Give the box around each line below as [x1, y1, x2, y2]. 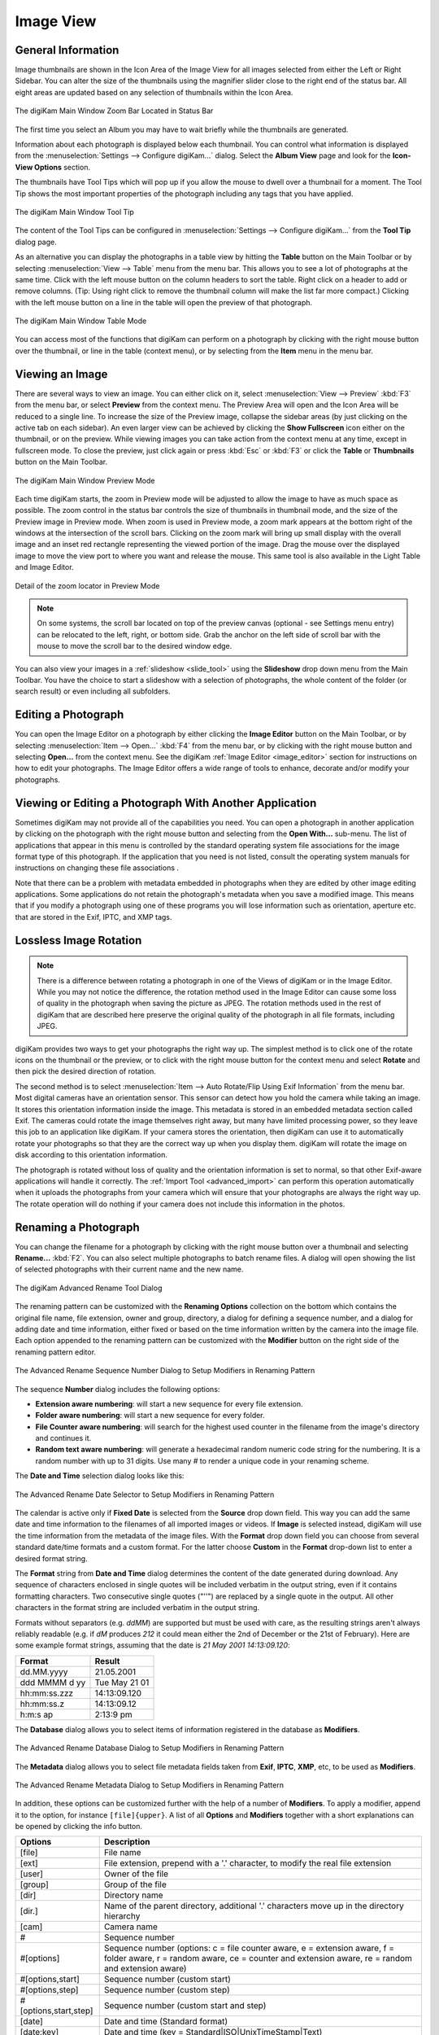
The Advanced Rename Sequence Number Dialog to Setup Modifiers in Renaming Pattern [15, 1366, 315, 1376]
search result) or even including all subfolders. [15, 686, 171, 696]
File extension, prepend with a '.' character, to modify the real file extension [103, 1858, 392, 1869]
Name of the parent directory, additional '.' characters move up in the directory [103, 1901, 404, 1912]
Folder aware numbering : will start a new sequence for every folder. [35, 1411, 265, 1420]
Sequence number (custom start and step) [103, 2000, 267, 2011]
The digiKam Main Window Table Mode [15, 316, 147, 326]
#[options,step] [20, 1985, 79, 1996]
